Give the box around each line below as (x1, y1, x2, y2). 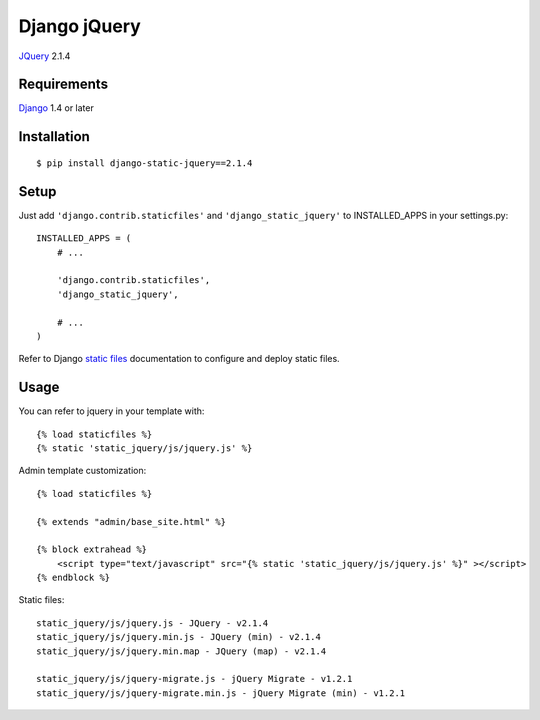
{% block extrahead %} (36, 544, 148, 555)
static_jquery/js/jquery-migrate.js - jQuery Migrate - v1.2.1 (36, 673, 353, 685)
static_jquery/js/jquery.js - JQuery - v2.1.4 (36, 617, 269, 629)
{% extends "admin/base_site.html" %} (36, 516, 227, 527)
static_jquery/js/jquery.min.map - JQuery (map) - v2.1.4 (36, 645, 327, 657)
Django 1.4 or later (18, 102, 94, 114)
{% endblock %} (36, 572, 111, 584)
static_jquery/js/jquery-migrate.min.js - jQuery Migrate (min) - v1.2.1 (36, 687, 406, 699)
